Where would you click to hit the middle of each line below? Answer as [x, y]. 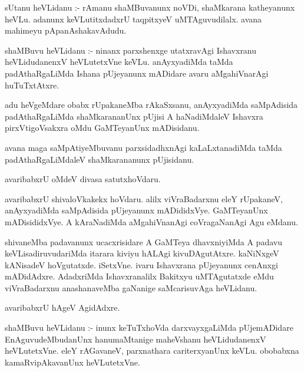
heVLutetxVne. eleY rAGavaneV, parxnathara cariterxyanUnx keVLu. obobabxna [152, 350]
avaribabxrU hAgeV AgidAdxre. [62, 307]
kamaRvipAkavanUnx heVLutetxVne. [72, 362]
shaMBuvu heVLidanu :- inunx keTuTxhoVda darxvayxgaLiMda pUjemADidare [149, 327]
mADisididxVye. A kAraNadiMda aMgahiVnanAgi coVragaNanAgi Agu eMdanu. [151, 221]
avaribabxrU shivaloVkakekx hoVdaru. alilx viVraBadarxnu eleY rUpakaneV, [144, 198]
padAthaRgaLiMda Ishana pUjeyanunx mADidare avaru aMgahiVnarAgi [137, 73]
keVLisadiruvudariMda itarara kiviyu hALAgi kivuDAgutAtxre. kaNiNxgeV [142, 253]
